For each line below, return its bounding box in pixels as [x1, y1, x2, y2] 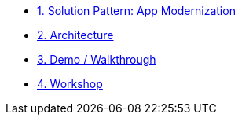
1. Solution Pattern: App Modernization [37, 4, 236, 17]
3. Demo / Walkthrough [37, 53, 156, 66]
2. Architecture [37, 28, 114, 42]
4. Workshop [37, 77, 103, 90]
